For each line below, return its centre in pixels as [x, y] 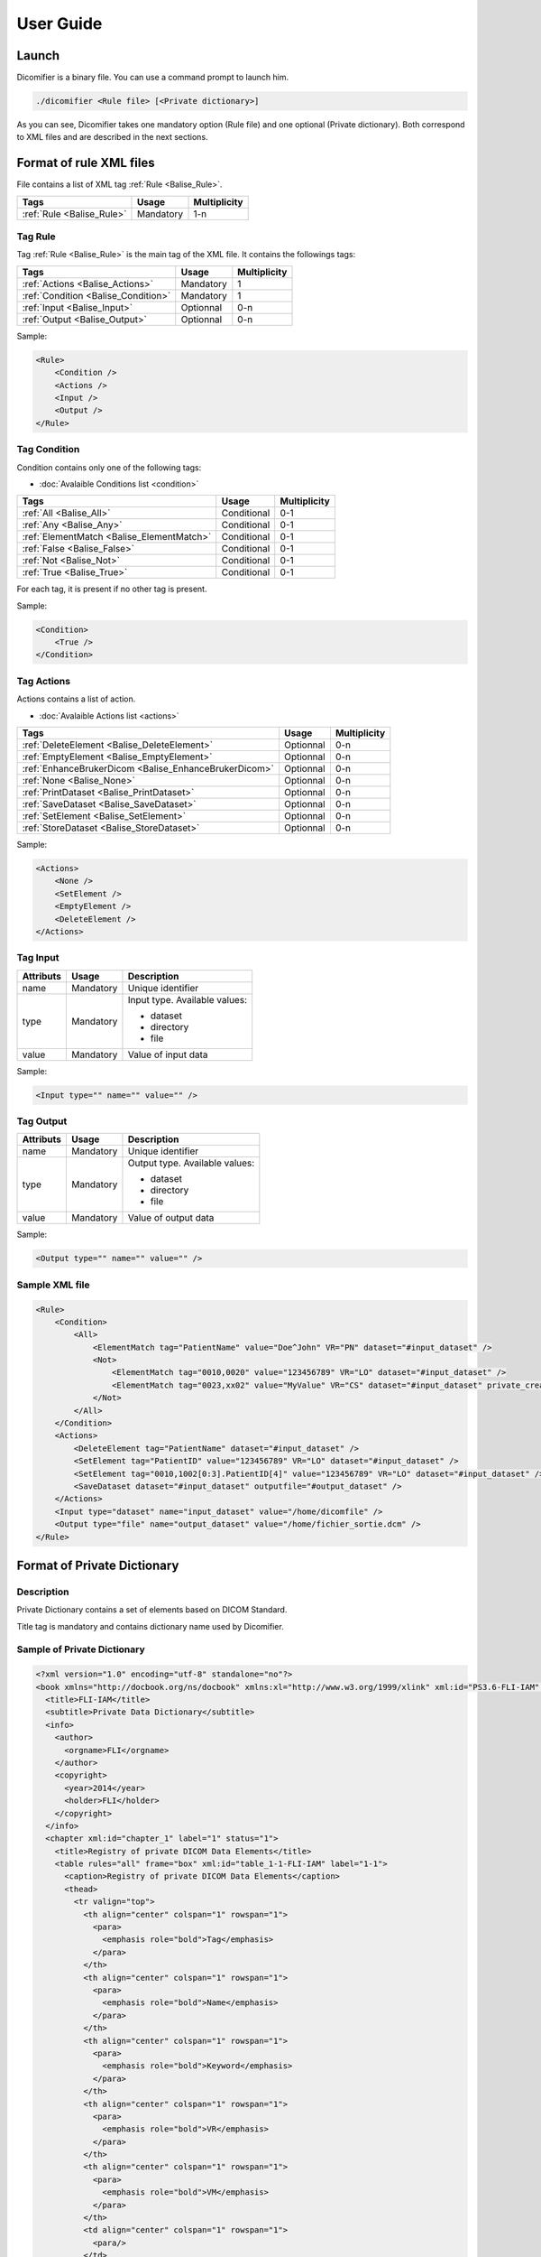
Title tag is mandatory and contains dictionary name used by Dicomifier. [150, 1626]
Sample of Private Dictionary [81, 1649]
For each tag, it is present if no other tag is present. [112, 589]
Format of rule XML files [86, 163]
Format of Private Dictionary [98, 1565]
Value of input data [168, 1054]
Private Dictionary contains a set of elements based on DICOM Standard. [152, 1610]
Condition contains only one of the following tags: [109, 467]
